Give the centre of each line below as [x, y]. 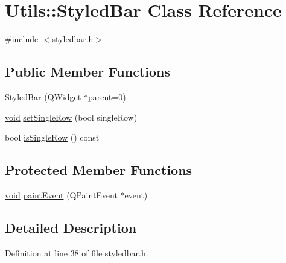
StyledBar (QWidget [43, 96]
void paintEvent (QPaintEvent [61, 195]
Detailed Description [71, 227]
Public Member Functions [87, 71]
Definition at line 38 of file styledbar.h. [77, 252]
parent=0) [107, 96]
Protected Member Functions [99, 170]
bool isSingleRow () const [52, 137]
